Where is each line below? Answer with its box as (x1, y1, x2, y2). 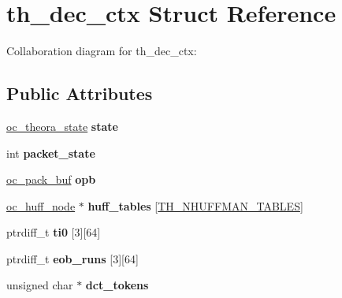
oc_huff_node (6, 197, 76, 214)
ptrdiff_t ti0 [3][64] (6, 224, 101, 240)
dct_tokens (85, 277, 149, 293)
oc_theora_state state (6, 117, 118, 134)
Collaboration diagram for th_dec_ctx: (6, 43, 197, 59)
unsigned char (6, 277, 73, 293)
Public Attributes (6, 81, 153, 106)
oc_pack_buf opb (6, 171, 96, 188)
